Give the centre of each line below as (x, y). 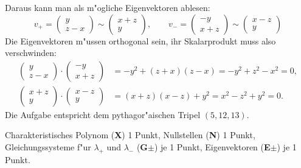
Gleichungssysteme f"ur (48, 147)
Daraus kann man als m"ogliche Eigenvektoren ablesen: (108, 7)
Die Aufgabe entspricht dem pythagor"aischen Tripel (103, 114)
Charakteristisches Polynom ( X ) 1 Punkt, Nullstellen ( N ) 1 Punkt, (130, 135)
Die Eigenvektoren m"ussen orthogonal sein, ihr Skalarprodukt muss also (140, 40)
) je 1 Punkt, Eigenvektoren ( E (212, 147)
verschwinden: (31, 53)
